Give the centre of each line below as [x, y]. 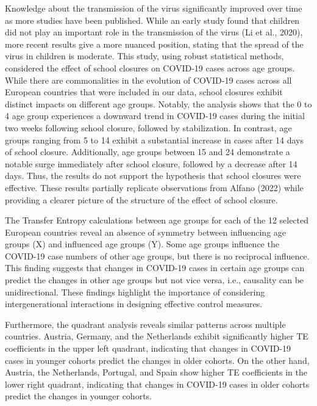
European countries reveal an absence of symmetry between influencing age [146, 232]
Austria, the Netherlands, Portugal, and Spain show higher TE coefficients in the [156, 372]
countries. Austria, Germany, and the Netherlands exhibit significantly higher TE [157, 336]
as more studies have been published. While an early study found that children [152, 20]
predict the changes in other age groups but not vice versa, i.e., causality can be [155, 280]
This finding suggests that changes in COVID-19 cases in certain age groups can [155, 268]
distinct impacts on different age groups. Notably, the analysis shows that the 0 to [158, 103]
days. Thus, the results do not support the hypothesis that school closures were [153, 176]
